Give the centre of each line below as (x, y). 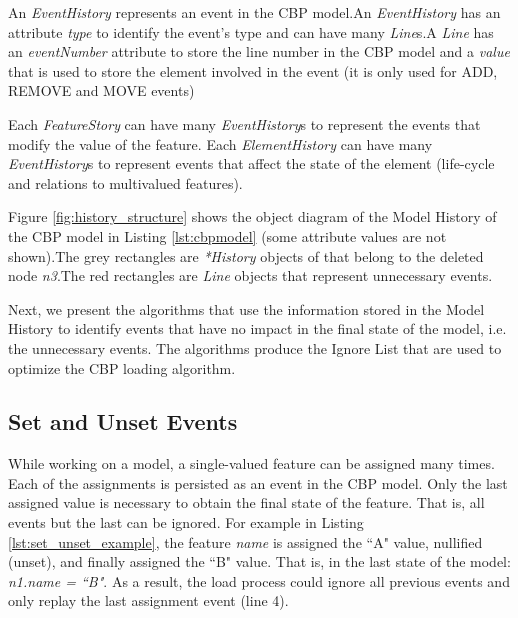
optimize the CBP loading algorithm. (122, 367)
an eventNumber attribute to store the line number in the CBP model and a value (259, 51)
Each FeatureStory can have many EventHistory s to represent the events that (244, 123)
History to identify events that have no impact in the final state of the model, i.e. (257, 328)
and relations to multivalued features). (125, 182)
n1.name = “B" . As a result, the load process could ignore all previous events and (259, 580)
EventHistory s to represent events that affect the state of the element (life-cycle (251, 163)
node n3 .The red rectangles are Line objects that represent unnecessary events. (250, 275)
